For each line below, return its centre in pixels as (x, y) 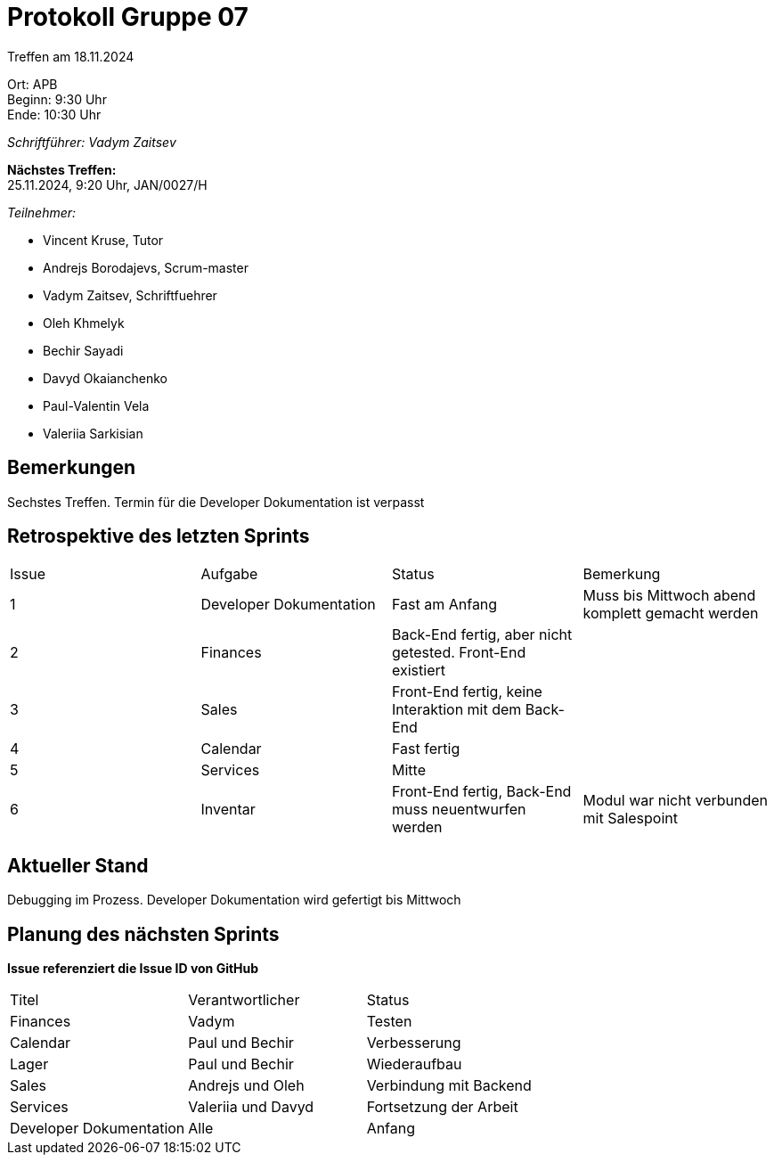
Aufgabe (229, 574)
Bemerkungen (72, 468)
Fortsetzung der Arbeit (442, 1107)
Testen (389, 1022)
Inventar (228, 810)
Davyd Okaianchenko (105, 378)
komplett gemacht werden (671, 614)
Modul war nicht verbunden (676, 801)
